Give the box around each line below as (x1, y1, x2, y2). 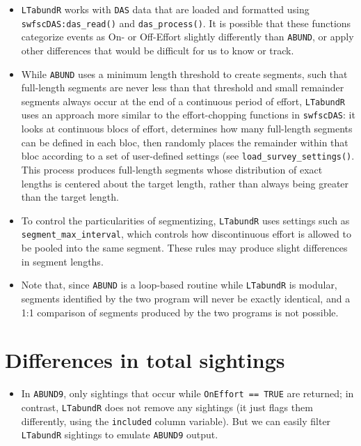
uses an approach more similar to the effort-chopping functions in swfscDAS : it (21, 107, 355, 122)
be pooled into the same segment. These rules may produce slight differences (21, 240, 348, 255)
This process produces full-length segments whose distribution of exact (21, 162, 323, 176)
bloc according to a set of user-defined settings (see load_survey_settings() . (21, 148, 355, 163)
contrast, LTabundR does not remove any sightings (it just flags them (21, 399, 313, 414)
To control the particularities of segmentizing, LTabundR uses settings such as (21, 213, 350, 227)
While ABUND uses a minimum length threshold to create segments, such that (21, 66, 348, 81)
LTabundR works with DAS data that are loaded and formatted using (21, 2, 310, 16)
